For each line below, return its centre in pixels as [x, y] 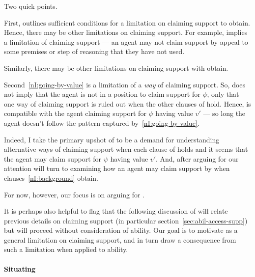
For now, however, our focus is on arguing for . [74, 194]
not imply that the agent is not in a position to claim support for [102, 94]
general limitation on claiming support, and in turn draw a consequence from [120, 239]
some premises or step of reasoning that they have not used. [94, 51]
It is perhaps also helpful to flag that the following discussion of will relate [116, 211]
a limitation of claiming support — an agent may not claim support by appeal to [126, 42]
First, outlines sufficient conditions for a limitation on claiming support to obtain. [127, 22]
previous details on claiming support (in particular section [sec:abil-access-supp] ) [126, 220]
